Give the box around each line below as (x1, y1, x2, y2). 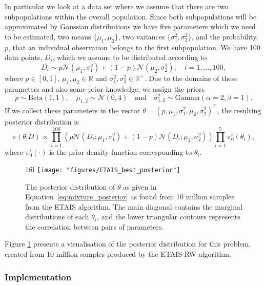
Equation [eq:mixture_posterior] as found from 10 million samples (25, 191, 234, 202)
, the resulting (217, 105, 261, 115)
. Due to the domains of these (144, 72, 238, 83)
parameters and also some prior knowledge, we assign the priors (5, 83, 205, 94)
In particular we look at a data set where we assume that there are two (5, 1, 229, 11)
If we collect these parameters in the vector (5, 105, 140, 115)
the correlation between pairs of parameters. (25, 221, 164, 232)
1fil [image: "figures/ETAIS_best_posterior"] (25, 164, 180, 174)
